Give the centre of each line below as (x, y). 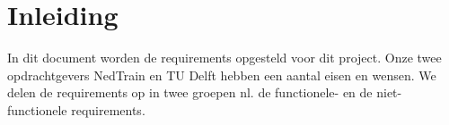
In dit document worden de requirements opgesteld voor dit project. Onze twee (224, 58)
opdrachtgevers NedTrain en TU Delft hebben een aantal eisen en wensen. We (222, 75)
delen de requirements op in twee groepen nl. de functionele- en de (190, 92)
